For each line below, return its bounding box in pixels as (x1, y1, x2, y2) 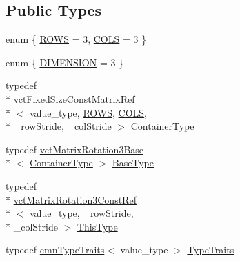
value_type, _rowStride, (29, 206, 134, 220)
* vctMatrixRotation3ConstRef (6, 192, 137, 206)
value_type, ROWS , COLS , (29, 105, 147, 119)
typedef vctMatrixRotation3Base (6, 142, 144, 156)
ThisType (77, 219, 118, 233)
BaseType (112, 155, 154, 170)
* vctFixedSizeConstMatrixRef (6, 91, 135, 106)
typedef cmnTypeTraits (6, 242, 105, 257)
